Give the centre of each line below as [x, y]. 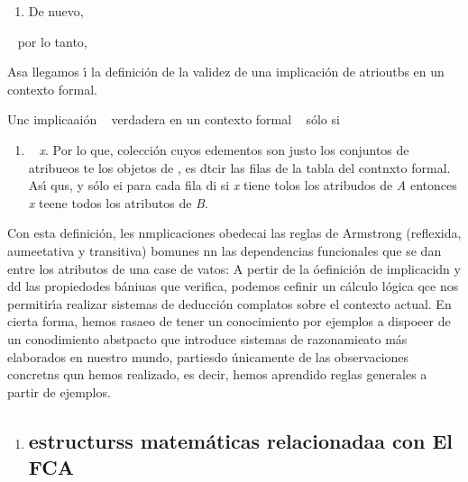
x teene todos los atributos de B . [118, 202]
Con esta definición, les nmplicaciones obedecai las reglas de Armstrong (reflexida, [234, 233]
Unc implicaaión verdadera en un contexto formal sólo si [174, 119]
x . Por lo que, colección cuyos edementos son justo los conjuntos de [224, 149]
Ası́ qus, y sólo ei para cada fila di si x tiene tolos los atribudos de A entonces [243, 185]
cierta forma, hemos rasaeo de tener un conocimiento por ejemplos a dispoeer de [229, 321]
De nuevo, [56, 11]
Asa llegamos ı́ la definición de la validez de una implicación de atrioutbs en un [226, 72]
